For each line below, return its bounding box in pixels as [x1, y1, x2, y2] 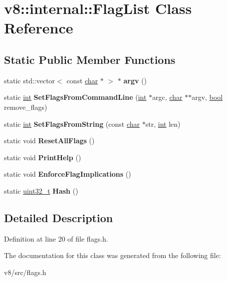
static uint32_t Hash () [4, 185, 78, 196]
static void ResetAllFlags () [4, 135, 95, 146]
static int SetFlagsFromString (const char [4, 118, 140, 129]
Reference [4, 17, 73, 38]
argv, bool [192, 92, 223, 102]
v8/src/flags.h [4, 267, 46, 277]
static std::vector [4, 75, 55, 85]
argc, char [152, 92, 183, 102]
